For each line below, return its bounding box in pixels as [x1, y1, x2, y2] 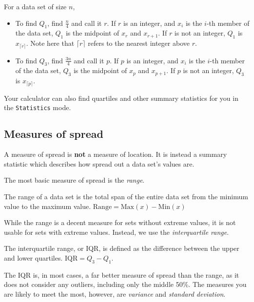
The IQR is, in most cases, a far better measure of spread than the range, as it [4, 269, 239, 280]
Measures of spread [4, 126, 103, 141]
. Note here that [26, 38, 75, 48]
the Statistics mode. [4, 102, 71, 113]
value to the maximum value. [4, 201, 91, 211]
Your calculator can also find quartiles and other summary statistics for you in [4, 93, 238, 103]
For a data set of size [4, 1, 67, 11]
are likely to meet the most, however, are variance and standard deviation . [4, 288, 226, 299]
